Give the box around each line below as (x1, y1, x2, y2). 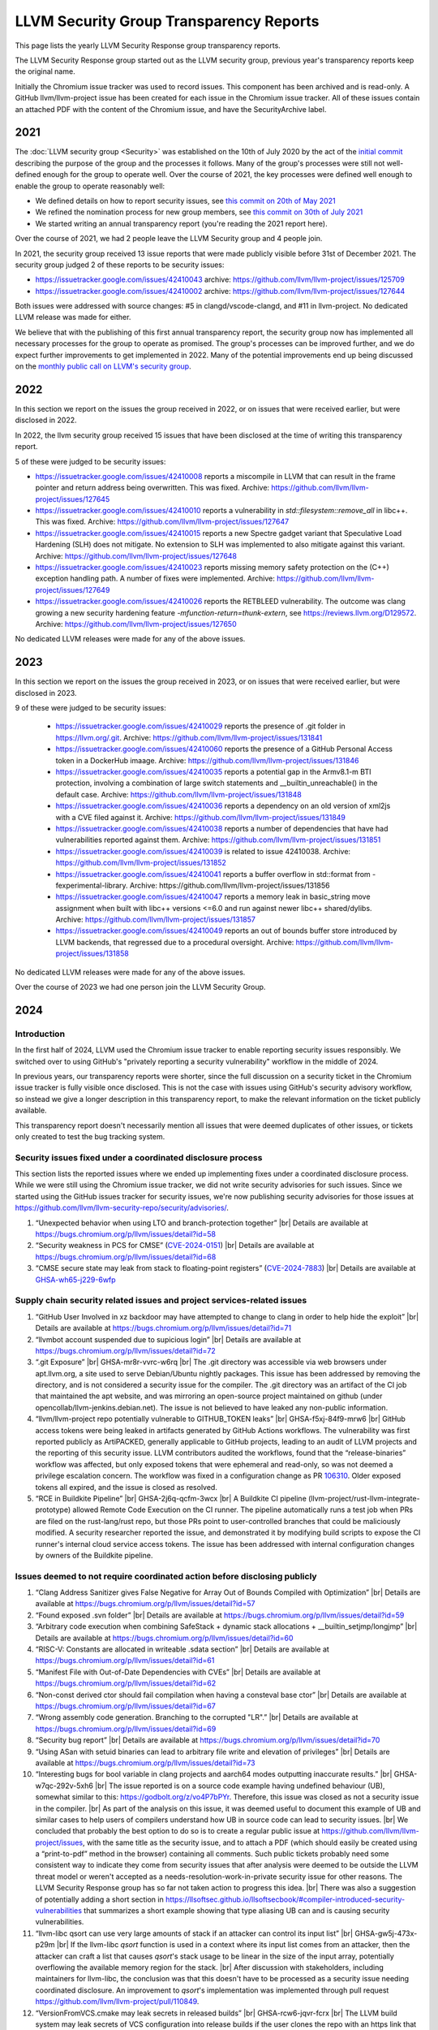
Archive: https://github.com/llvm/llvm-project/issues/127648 (35, 551, 238, 560)
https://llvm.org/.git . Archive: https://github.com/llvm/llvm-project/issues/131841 (55, 732, 323, 742)
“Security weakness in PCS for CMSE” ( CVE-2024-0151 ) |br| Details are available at (35, 1241, 315, 1250)
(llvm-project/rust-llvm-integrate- (308, 1493, 421, 1503)
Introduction (15, 1028, 65, 1039)
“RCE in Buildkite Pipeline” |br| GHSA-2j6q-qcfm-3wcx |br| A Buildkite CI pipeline (35, 1493, 307, 1503)
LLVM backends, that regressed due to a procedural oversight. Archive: (55, 937, 294, 947)
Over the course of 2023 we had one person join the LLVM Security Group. (15, 983, 266, 992)
